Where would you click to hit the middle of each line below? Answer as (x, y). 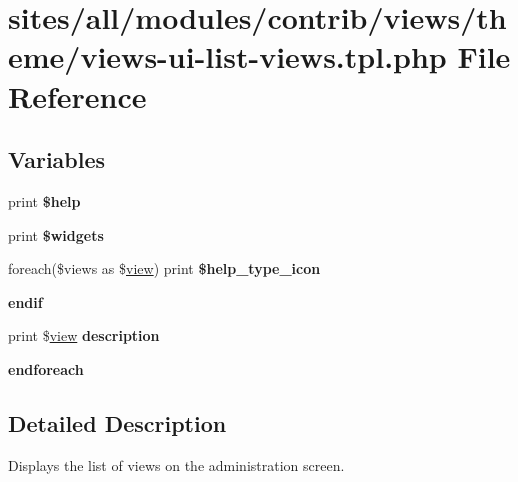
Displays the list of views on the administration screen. (176, 464)
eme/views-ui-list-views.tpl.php (227, 56)
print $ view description (84, 335)
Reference (77, 95)
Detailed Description (117, 422)
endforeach (46, 368)
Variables (57, 159)
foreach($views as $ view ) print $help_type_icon (164, 268)
